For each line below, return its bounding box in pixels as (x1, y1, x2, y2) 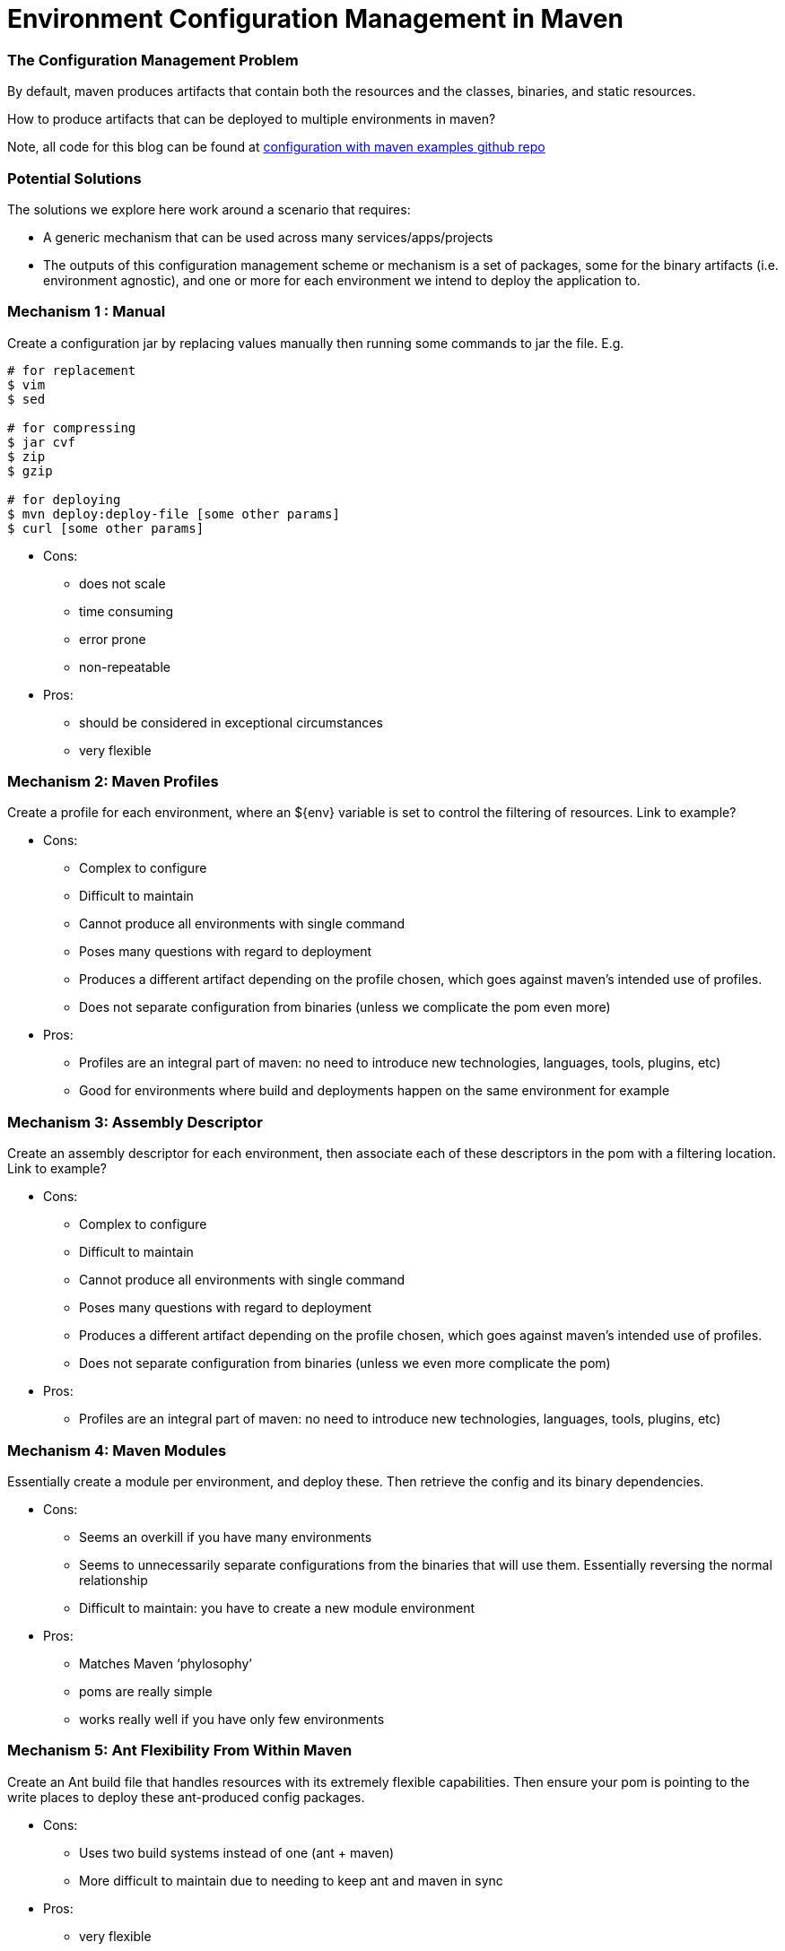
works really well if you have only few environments (79, 1711, 385, 1727)
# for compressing (7, 420, 136, 435)
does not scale (79, 575, 166, 591)
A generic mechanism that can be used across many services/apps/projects (43, 229, 493, 245)
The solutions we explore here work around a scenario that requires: (7, 201, 411, 217)
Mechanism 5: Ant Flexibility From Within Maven (7, 1741, 353, 1760)
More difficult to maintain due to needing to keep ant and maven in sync (79, 1872, 503, 1888)
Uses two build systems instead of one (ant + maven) (79, 1844, 395, 1860)
